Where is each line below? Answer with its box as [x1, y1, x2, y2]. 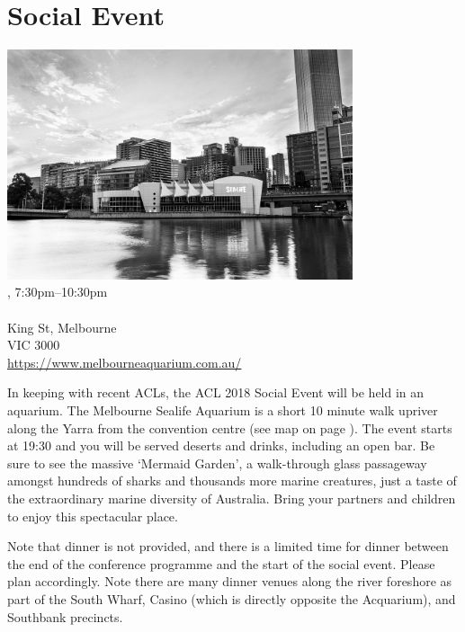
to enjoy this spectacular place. [7, 506, 178, 525]
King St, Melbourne [7, 317, 117, 336]
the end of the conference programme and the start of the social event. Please [7, 554, 435, 573]
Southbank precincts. [7, 607, 123, 626]
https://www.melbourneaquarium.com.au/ [7, 352, 242, 371]
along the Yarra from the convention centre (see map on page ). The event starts [7, 418, 452, 437]
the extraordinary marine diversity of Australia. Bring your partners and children [7, 489, 456, 507]
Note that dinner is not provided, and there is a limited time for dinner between [7, 537, 449, 556]
